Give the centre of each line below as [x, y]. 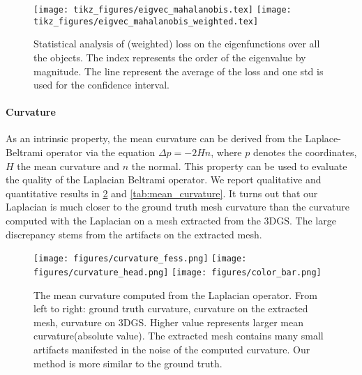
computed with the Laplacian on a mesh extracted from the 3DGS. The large [171, 221]
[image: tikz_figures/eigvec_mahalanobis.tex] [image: [163, 10]
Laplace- [323, 138]
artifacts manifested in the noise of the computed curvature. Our [172, 349]
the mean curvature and [68, 166]
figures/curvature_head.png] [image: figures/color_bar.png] [178, 272]
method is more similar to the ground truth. [128, 363]
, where [226, 152]
